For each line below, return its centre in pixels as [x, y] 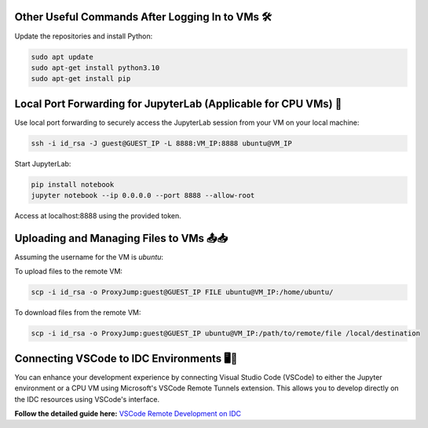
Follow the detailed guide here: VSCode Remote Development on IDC [128, 414]
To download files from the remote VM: [78, 313]
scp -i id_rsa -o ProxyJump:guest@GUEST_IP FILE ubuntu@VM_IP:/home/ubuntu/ [182, 292]
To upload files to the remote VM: [69, 272]
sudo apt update [62, 57]
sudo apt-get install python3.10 [95, 68]
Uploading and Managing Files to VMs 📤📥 [121, 238]
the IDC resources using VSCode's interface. [87, 399]
